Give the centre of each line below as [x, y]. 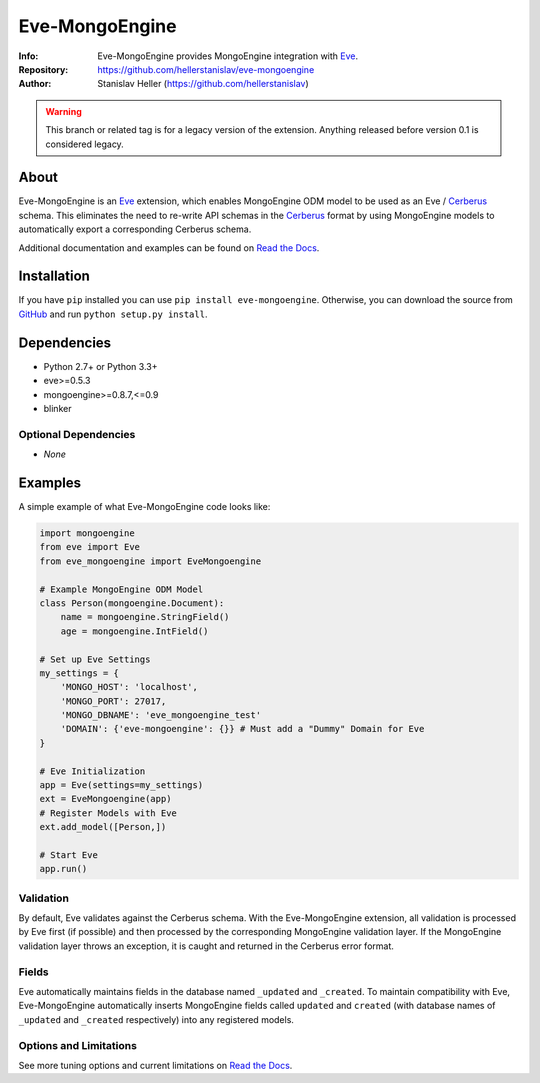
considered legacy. [84, 144]
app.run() [63, 869]
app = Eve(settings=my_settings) [121, 785]
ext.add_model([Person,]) [103, 827]
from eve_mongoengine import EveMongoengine [150, 561]
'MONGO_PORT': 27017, [113, 701]
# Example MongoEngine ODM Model [121, 589]
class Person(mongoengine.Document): [132, 603]
